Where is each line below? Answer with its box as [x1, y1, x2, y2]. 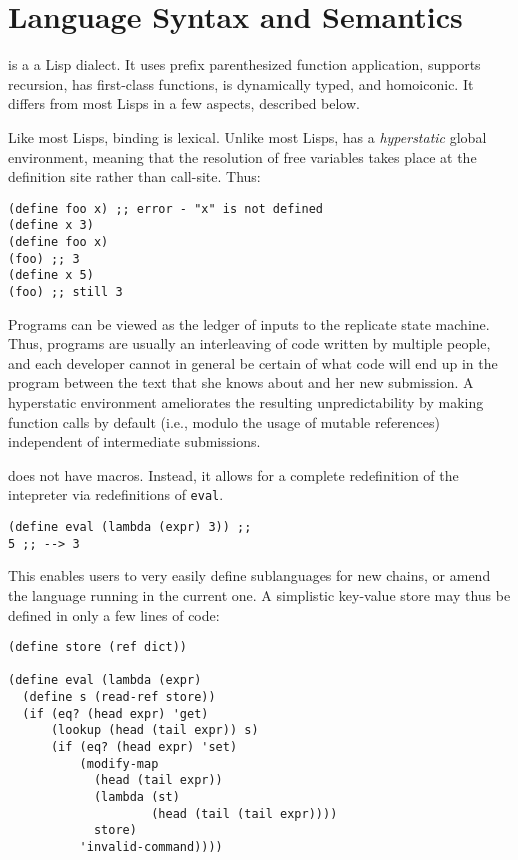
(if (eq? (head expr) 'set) [50, 740, 238, 755]
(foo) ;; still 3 [8, 284, 123, 299]
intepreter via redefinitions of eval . [8, 484, 224, 505]
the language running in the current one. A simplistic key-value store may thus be [8, 584, 511, 605]
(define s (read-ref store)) [22, 690, 216, 705]
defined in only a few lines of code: [8, 604, 220, 625]
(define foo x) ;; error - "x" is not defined [8, 201, 323, 216]
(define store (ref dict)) [8, 640, 187, 655]
